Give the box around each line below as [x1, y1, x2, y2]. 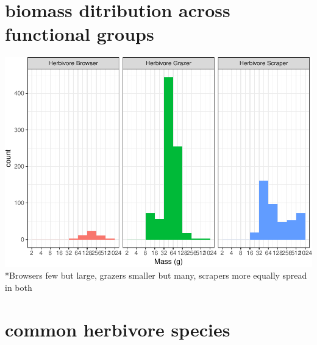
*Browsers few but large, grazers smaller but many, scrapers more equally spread [5, 269, 307, 282]
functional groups [5, 21, 154, 46]
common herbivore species [5, 316, 230, 341]
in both [5, 281, 32, 294]
